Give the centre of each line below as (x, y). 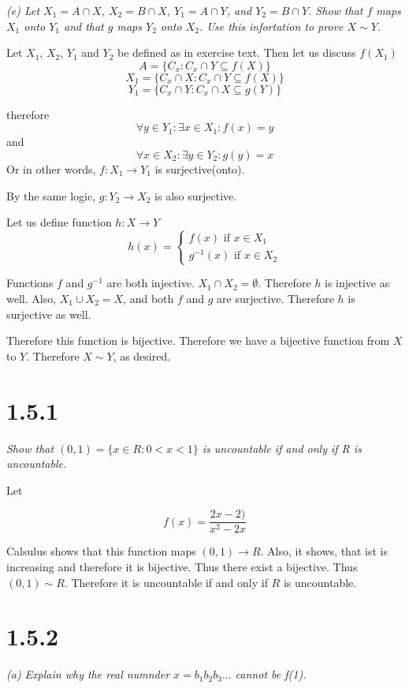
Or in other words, (51, 168)
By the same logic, (51, 195)
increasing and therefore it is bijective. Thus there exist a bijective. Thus (182, 566)
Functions (30, 283)
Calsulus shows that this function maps (101, 551)
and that (84, 26)
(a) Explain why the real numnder (88, 674)
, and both (149, 298)
